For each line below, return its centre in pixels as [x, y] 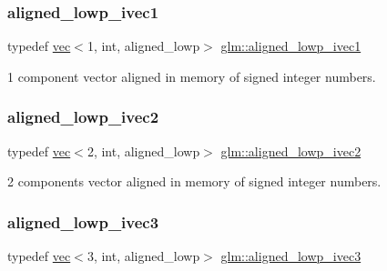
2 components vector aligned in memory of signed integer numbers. [194, 181]
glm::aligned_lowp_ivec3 [291, 256]
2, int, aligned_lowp [143, 151]
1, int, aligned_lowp [143, 46]
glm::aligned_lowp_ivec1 [291, 46]
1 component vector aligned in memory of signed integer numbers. [192, 76]
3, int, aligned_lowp [143, 256]
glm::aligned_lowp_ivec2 [291, 151]
